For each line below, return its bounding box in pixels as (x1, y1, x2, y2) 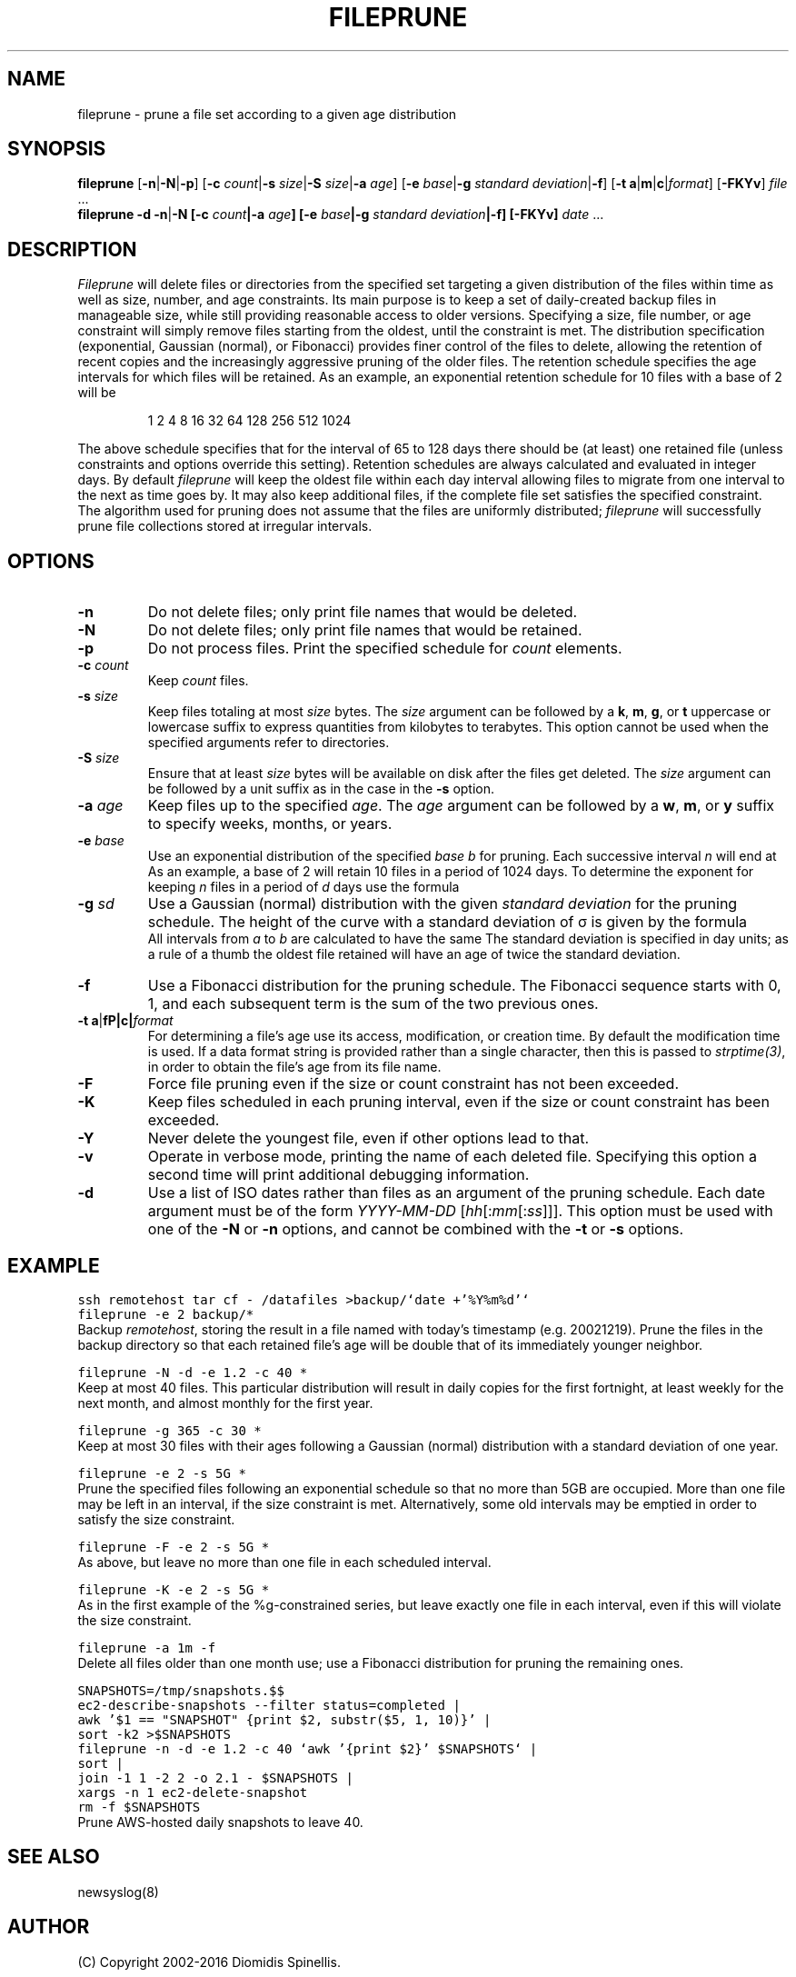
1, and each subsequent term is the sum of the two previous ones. (147, 994, 599, 1013)
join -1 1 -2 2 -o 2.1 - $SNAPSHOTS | (77, 1770, 353, 1785)
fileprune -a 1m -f (77, 1640, 216, 1655)
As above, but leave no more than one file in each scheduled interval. (77, 1553, 492, 1570)
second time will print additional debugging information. (147, 1165, 530, 1184)
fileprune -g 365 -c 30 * (77, 1423, 262, 1438)
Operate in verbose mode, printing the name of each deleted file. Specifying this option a (147, 1147, 757, 1166)
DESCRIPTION (7, 237, 137, 261)
